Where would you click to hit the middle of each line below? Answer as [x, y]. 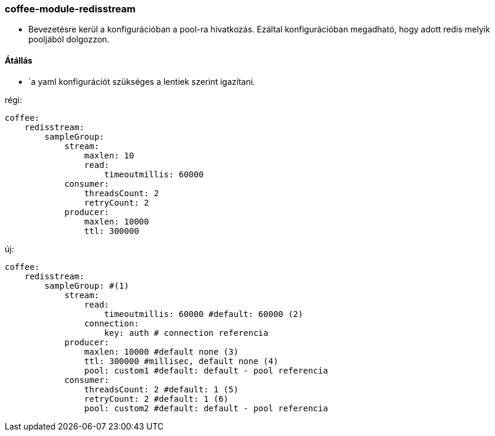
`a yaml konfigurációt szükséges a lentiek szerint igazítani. [142, 81]
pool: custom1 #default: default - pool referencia [206, 370]
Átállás [19, 60]
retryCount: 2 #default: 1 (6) [156, 399]
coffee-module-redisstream [70, 9]
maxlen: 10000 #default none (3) [161, 351]
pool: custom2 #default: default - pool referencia [206, 408]
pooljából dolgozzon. [69, 39]
